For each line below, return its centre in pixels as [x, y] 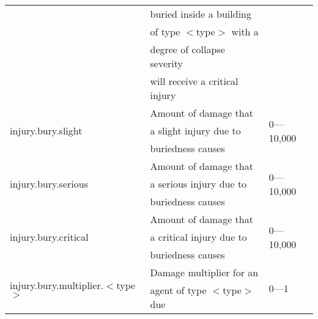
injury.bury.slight [46, 130]
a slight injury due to [195, 130]
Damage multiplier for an [204, 272]
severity [166, 63]
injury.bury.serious [49, 184]
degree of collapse [187, 49]
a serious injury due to [198, 184]
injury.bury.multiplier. [57, 285]
